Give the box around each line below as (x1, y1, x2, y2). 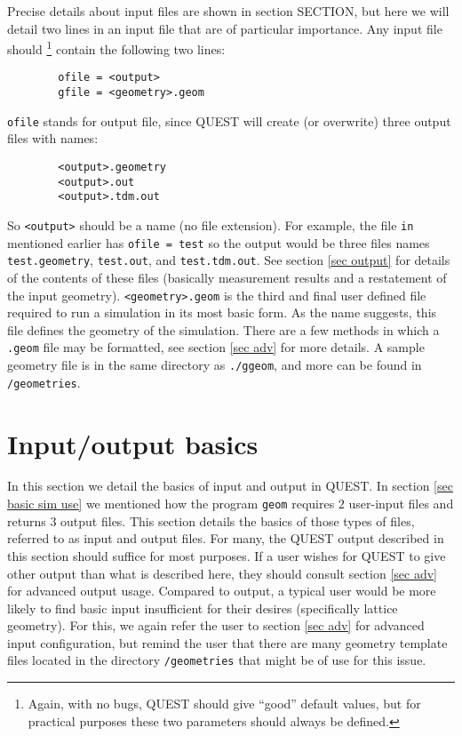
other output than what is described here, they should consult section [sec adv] (7, 564, 437, 582)
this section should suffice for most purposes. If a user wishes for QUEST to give (7, 546, 446, 564)
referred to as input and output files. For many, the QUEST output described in (7, 529, 444, 548)
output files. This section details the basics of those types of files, (60, 511, 415, 530)
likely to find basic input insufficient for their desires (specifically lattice (7, 598, 398, 617)
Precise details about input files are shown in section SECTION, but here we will (7, 2, 450, 20)
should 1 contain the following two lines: (7, 37, 226, 58)
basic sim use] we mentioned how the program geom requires (7, 494, 335, 513)
